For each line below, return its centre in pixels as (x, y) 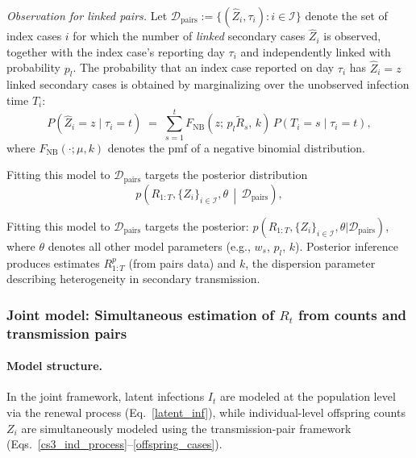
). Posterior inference (347, 246)
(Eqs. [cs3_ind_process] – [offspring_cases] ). (114, 444)
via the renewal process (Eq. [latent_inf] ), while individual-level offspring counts (206, 412)
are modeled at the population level (308, 396)
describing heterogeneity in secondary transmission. (133, 279)
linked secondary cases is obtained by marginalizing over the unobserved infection (208, 84)
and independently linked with (316, 51)
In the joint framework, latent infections (106, 396)
